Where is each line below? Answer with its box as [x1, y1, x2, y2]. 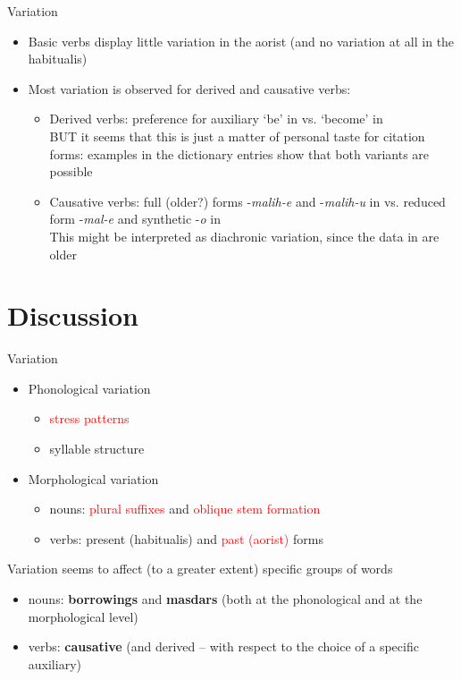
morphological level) [28, 607, 138, 625]
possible [49, 162, 93, 181]
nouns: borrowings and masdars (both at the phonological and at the [28, 590, 423, 608]
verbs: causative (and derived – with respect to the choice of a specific [28, 637, 419, 656]
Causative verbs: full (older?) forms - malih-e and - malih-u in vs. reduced [49, 191, 446, 210]
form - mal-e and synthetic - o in [49, 209, 222, 228]
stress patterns [49, 409, 130, 428]
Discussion [7, 297, 138, 334]
